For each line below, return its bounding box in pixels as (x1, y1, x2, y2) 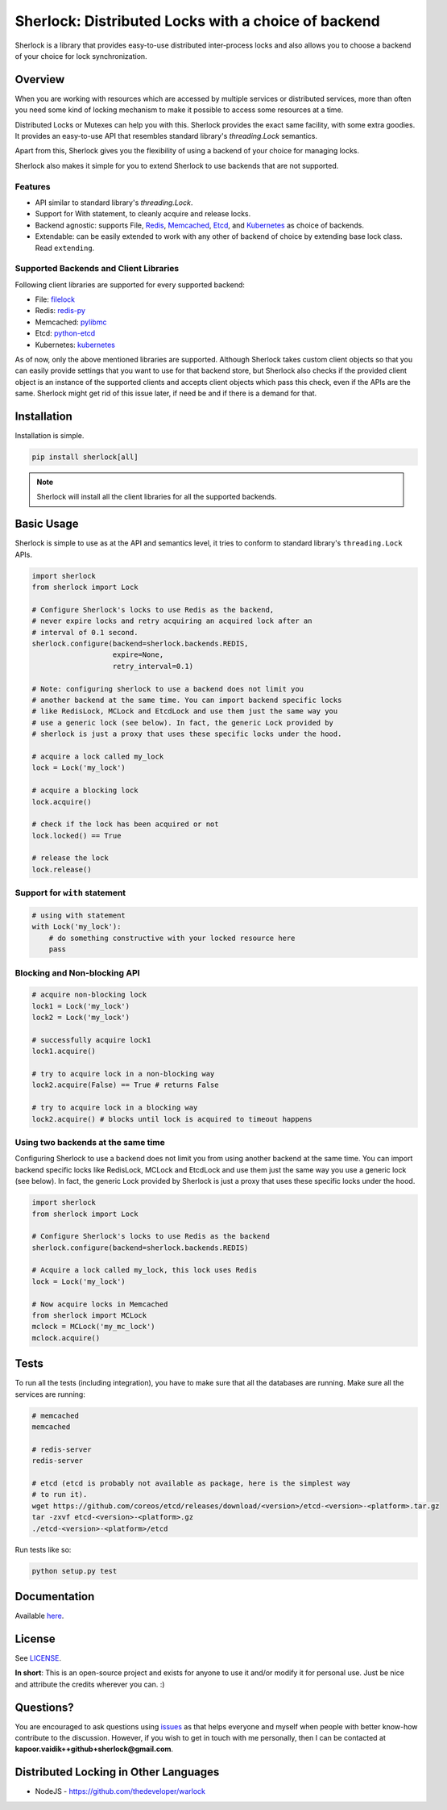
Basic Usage (14, 517, 79, 531)
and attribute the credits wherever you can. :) (14, 1679, 165, 1689)
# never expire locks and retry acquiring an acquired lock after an (31, 617, 312, 625)
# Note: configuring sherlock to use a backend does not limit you (31, 684, 304, 693)
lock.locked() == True (31, 831, 122, 840)
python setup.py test (31, 1566, 118, 1575)
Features (14, 181, 51, 192)
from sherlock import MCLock (31, 1311, 147, 1320)
